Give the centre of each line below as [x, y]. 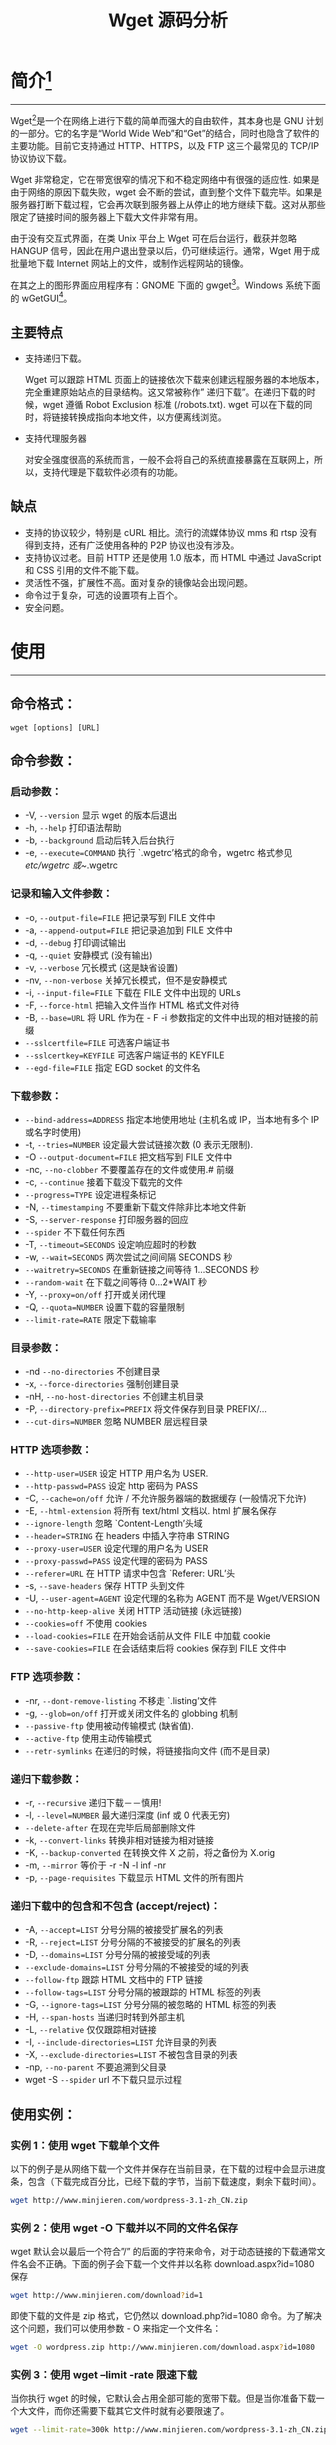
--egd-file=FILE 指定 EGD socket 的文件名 [112, 1067]
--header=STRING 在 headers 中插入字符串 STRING [127, 1536]
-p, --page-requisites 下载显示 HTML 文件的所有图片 [134, 1878]
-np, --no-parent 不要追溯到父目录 [95, 2067]
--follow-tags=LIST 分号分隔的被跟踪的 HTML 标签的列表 [143, 1992]
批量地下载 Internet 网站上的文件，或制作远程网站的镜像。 [130, 263]
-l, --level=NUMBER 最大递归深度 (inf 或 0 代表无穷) [127, 1815]
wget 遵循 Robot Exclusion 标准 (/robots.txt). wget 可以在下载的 [173, 405]
